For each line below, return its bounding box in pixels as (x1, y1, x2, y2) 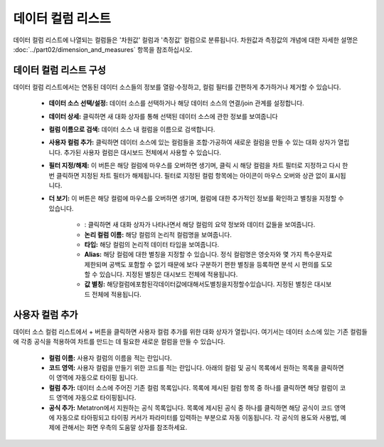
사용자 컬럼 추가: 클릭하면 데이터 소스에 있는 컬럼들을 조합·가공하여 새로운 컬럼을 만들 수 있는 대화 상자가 (48, 138, 337, 147)
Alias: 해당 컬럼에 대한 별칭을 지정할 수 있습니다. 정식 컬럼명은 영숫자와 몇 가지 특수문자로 (84, 250, 333, 259)
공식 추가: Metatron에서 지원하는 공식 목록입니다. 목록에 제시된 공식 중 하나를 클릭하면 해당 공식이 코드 (48, 403, 334, 412)
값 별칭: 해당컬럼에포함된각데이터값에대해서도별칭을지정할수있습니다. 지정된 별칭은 (84, 280, 313, 288)
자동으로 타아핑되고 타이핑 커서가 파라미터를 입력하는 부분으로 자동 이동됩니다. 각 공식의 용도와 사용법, (55, 413, 339, 421)
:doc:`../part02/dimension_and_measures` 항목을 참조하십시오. (13, 45, 193, 53)
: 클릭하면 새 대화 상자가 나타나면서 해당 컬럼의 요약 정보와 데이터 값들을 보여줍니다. (84, 221, 316, 229)
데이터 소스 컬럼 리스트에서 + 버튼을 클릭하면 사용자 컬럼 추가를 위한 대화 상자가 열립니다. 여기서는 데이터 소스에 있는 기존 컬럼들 (13, 327, 368, 336)
